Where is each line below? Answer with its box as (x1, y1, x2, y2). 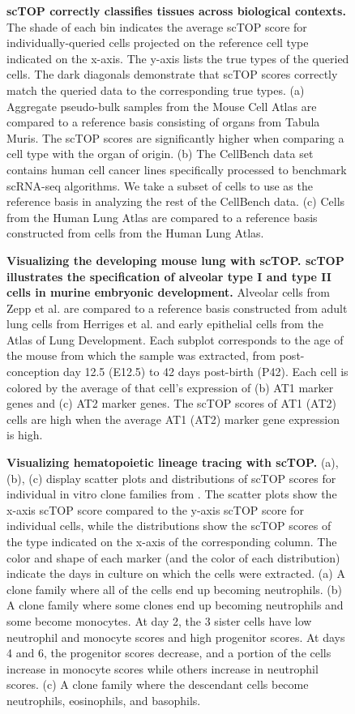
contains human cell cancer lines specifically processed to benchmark (6, 160, 347, 177)
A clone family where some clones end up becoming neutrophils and (6, 596, 344, 614)
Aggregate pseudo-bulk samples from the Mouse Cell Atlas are (6, 97, 317, 114)
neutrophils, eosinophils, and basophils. (6, 691, 201, 708)
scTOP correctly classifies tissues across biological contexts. (6, 2, 346, 19)
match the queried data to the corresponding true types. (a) (6, 81, 305, 98)
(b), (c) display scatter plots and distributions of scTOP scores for (6, 469, 336, 486)
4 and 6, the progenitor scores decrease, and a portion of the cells (6, 644, 331, 661)
